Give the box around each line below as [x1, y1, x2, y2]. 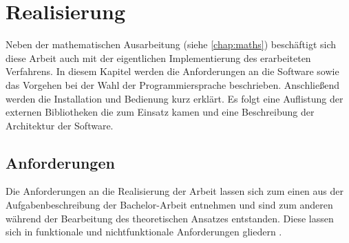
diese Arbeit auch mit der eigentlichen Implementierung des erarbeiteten [6, 50, 311, 65]
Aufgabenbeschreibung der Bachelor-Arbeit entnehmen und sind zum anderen [6, 198, 333, 212]
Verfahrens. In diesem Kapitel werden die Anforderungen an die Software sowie [6, 64, 339, 78]
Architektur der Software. [6, 118, 114, 132]
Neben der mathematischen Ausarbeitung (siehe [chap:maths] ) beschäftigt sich [6, 37, 337, 52]
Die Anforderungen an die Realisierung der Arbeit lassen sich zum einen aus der [6, 184, 344, 198]
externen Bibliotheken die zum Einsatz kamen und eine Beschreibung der [6, 105, 315, 119]
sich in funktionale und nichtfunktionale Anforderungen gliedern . [6, 224, 282, 239]
